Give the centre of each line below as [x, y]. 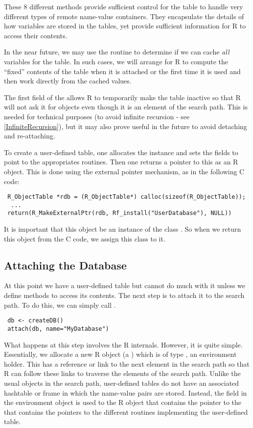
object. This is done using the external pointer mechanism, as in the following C [124, 171]
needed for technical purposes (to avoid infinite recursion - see [97, 116]
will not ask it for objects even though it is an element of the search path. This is [126, 107]
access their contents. [36, 35]
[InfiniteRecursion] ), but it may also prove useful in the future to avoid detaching [126, 126]
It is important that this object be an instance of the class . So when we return [123, 229]
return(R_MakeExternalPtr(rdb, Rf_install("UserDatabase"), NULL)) [120, 213]
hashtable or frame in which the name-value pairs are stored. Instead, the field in [126, 392]
